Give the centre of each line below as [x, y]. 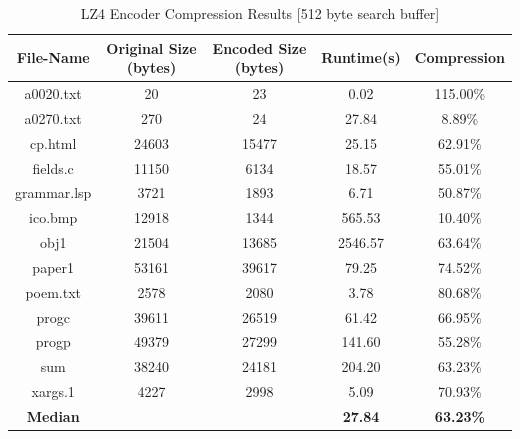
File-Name [53, 57]
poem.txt [53, 291]
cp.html [53, 142]
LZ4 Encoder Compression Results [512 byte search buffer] [260, 13]
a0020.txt [53, 93]
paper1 [53, 266]
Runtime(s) [361, 57]
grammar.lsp [53, 192]
